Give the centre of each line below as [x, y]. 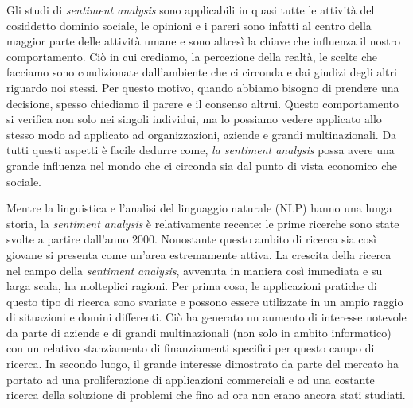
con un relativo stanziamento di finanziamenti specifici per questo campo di [191, 348]
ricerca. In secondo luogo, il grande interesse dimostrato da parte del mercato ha [203, 364]
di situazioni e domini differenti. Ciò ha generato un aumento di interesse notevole [206, 317]
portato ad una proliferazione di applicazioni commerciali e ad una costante [191, 379]
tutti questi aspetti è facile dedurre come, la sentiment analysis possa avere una [201, 150]
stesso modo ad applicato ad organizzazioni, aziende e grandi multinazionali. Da [202, 134]
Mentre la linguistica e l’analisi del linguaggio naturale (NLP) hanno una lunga [199, 208]
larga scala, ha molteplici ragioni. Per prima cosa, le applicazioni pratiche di [192, 286]
